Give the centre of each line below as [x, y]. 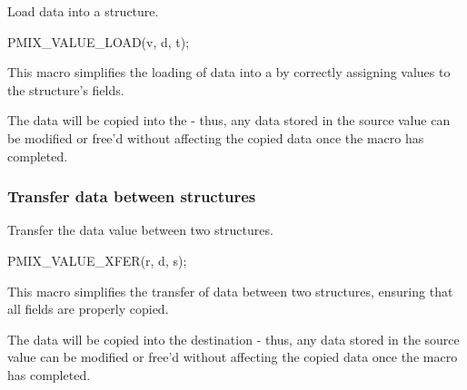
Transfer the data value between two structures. [140, 230]
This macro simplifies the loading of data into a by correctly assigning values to [229, 72]
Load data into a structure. [83, 11]
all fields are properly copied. [88, 309]
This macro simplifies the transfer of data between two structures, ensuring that [230, 291]
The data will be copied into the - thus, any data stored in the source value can [229, 120]
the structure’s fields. [66, 89]
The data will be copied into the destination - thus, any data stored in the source [233, 339]
